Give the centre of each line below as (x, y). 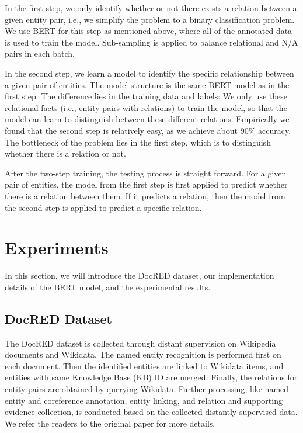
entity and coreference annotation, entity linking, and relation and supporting (144, 400)
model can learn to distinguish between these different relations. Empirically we (147, 119)
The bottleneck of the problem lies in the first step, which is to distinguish (138, 142)
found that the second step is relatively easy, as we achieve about (121, 130)
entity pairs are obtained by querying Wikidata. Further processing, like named (147, 388)
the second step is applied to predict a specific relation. (103, 207)
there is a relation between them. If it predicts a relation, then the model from (145, 195)
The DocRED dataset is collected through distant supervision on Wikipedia (140, 343)
